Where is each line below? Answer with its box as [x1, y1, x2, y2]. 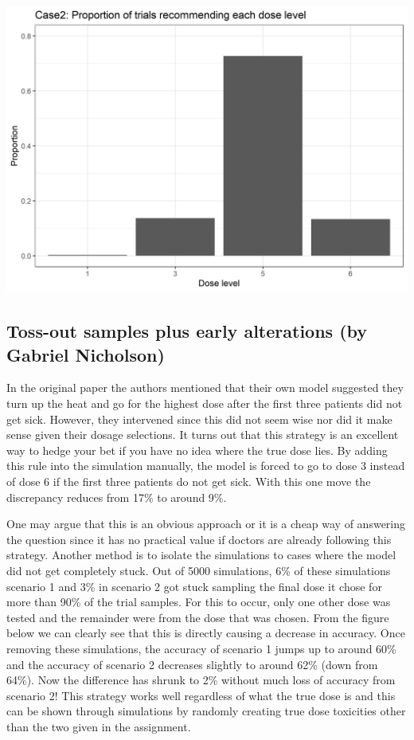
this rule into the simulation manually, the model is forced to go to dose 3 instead [6, 457, 405, 474]
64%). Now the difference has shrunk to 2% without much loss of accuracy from [6, 671, 396, 688]
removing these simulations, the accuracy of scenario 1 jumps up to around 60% [6, 640, 396, 656]
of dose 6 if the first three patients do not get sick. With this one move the [6, 473, 371, 490]
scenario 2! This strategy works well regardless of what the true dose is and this [6, 687, 396, 703]
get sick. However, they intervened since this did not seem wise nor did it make [6, 410, 393, 427]
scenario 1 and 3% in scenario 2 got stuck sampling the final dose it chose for [6, 578, 382, 594]
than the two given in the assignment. [6, 718, 191, 734]
